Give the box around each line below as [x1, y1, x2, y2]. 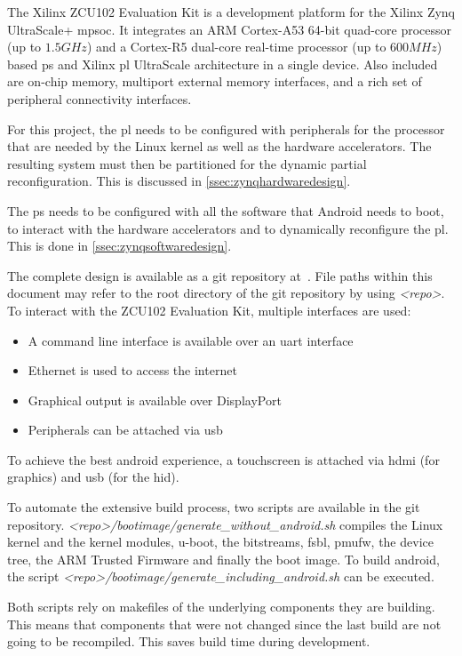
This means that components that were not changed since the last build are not [7, 614, 442, 633]
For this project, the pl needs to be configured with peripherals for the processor [7, 119, 445, 138]
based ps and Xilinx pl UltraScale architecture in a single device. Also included [7, 54, 438, 73]
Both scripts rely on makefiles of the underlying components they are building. [7, 597, 435, 616]
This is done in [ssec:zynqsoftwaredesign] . [7, 236, 232, 255]
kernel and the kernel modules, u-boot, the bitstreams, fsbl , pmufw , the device [7, 532, 434, 551]
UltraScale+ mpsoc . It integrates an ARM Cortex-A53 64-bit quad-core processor [7, 20, 452, 38]
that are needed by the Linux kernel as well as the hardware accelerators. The [7, 137, 432, 156]
